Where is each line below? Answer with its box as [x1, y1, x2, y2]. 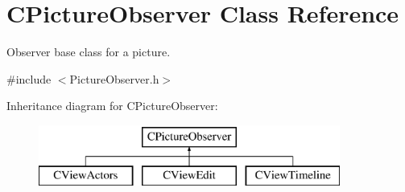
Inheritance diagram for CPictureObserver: [6, 97, 218, 114]
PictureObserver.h [69, 70, 159, 87]
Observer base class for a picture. [6, 43, 171, 60]
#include [6, 70, 52, 87]
